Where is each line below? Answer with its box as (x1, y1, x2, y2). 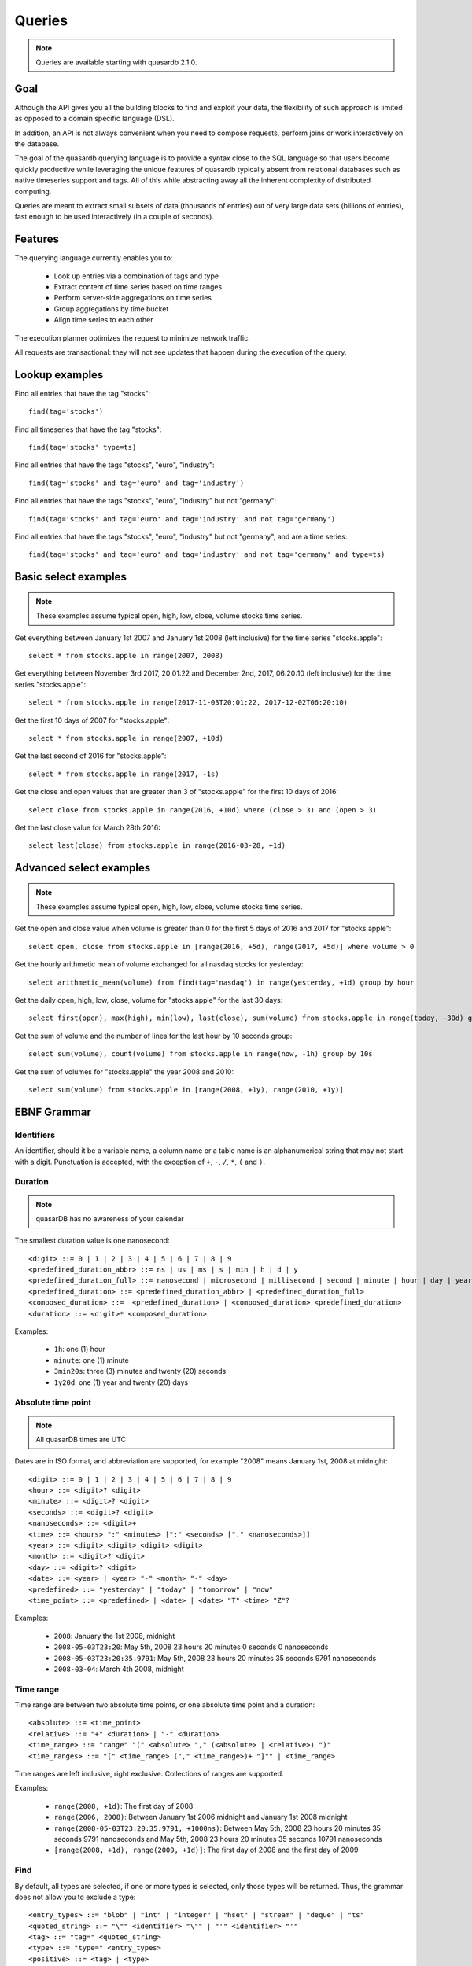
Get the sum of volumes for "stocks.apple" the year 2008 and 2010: (14, 1066, 234, 1077)
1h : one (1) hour (53, 1345, 105, 1354)
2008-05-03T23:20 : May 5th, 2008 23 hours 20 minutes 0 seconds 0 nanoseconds (53, 1642, 329, 1651)
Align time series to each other (53, 315, 153, 325)
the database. (14, 139, 60, 149)
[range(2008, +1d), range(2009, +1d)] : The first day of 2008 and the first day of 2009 (53, 1845, 359, 1855)
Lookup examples (14, 368, 104, 381)
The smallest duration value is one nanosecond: (14, 1235, 170, 1246)
